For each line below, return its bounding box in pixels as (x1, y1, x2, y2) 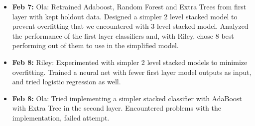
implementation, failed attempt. (12, 112, 110, 123)
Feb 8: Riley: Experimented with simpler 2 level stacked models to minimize (12, 57, 248, 67)
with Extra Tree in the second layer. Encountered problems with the (12, 103, 221, 113)
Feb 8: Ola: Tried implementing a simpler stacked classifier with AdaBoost (12, 93, 242, 103)
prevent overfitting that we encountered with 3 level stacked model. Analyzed (12, 21, 249, 31)
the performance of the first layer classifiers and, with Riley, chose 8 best (12, 30, 234, 41)
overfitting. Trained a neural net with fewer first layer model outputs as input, (12, 66, 252, 77)
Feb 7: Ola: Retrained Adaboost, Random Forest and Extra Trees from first (12, 1, 247, 11)
